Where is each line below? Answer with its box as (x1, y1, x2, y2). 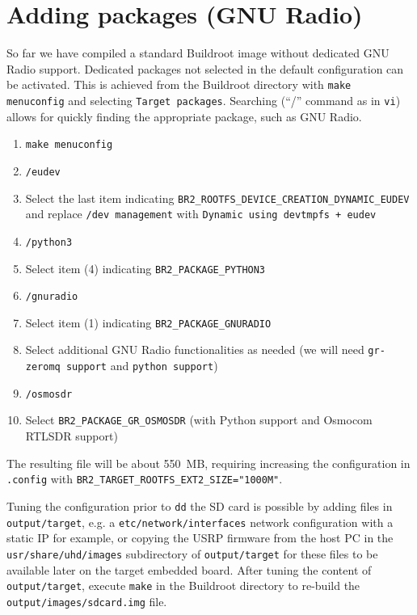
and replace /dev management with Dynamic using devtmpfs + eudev (25, 205, 377, 222)
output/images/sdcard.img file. (6, 592, 167, 609)
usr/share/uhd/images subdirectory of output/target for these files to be (6, 545, 378, 562)
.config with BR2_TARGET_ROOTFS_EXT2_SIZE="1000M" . (6, 470, 283, 487)
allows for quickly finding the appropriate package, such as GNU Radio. (6, 107, 362, 124)
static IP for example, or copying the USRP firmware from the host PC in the (6, 529, 394, 546)
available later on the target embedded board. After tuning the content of (6, 561, 372, 578)
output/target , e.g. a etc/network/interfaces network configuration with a (6, 513, 394, 530)
